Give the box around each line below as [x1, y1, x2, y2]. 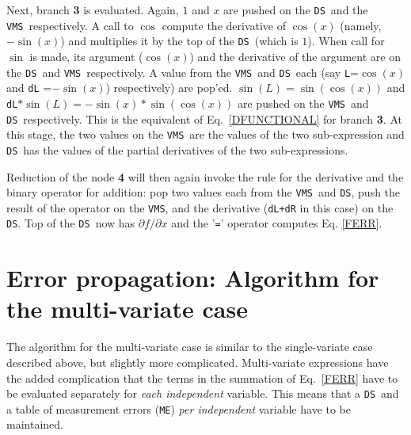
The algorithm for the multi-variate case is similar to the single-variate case [6, 338, 373, 355]
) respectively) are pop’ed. [105, 79, 233, 96]
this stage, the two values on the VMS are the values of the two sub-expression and [6, 126, 405, 143]
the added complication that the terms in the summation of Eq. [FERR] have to [6, 369, 398, 386]
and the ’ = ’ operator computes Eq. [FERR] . [171, 215, 382, 231]
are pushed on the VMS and [238, 94, 369, 111]
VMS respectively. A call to [6, 17, 134, 33]
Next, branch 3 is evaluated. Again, [6, 2, 179, 17]
